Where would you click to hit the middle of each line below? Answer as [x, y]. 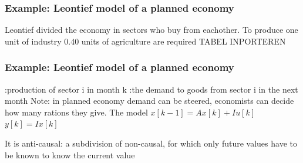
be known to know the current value [70, 154]
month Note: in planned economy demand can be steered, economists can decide [149, 101]
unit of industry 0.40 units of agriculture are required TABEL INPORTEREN [145, 41]
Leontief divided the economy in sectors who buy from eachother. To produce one [151, 30]
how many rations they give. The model [76, 112]
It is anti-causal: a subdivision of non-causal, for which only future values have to [151, 143]
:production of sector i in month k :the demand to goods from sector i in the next [151, 89]
